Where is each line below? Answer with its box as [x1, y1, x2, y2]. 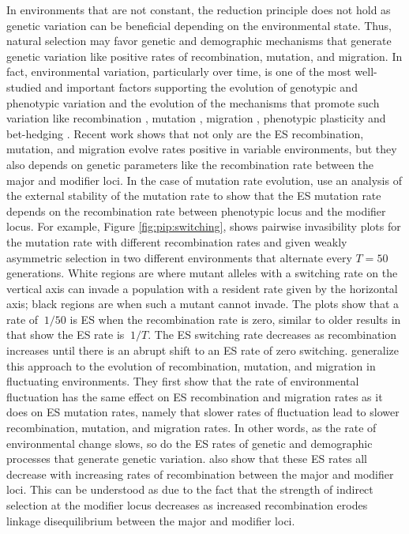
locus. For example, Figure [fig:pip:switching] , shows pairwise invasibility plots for [6, 218, 401, 235]
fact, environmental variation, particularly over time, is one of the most [6, 63, 351, 80]
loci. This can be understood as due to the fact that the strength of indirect [6, 481, 373, 498]
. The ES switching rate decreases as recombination [148, 326, 397, 343]
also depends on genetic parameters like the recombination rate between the [6, 156, 374, 172]
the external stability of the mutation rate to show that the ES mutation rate [6, 187, 381, 204]
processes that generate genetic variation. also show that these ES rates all [6, 450, 368, 467]
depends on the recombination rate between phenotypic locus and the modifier [6, 202, 386, 219]
